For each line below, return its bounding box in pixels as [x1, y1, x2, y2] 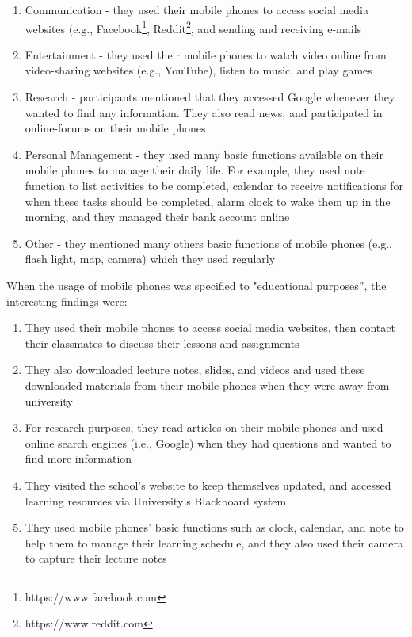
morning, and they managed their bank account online [25, 208, 290, 225]
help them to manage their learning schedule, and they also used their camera [25, 534, 403, 551]
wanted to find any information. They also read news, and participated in [25, 104, 383, 120]
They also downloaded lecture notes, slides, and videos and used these [25, 361, 365, 378]
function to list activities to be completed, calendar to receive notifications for [25, 177, 403, 193]
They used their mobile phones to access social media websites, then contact [25, 319, 395, 336]
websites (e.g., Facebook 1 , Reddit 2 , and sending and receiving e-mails [25, 17, 362, 36]
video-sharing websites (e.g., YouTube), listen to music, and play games [25, 62, 372, 78]
